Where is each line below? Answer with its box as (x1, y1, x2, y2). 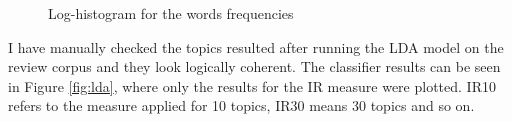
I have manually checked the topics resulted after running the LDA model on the (8, 36, 504, 57)
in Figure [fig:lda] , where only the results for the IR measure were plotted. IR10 (8, 75, 496, 96)
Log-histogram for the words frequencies (48, 3, 294, 23)
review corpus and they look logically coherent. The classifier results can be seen (8, 56, 501, 77)
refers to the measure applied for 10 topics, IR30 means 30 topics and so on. (8, 95, 475, 116)
